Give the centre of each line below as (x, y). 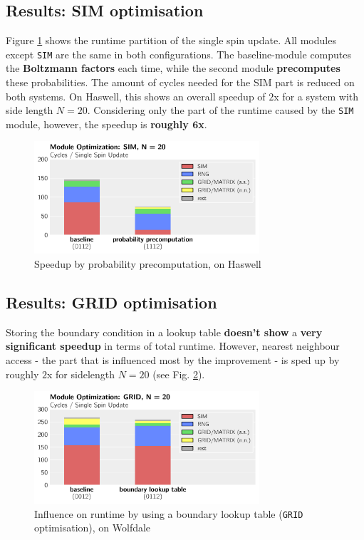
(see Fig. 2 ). (179, 374)
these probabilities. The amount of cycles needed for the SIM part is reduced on (180, 82)
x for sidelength (81, 374)
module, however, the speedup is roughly (97, 124)
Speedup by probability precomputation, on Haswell (148, 264)
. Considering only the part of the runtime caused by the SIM (220, 110)
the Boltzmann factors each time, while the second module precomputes (173, 68)
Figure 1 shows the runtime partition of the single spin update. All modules (171, 40)
